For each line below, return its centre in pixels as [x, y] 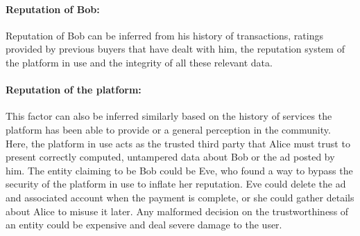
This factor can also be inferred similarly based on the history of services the [169, 116]
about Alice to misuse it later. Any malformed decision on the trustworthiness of [177, 211]
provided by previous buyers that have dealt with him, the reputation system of [175, 49]
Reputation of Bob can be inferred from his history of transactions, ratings [164, 35]
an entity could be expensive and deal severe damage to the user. [144, 225]
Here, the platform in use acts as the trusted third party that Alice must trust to [178, 143]
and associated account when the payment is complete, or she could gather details [180, 197]
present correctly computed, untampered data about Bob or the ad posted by [170, 157]
